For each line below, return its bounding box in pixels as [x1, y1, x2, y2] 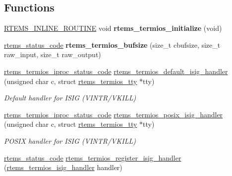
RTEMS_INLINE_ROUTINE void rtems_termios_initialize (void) [4, 23, 222, 33]
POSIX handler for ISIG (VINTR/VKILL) [4, 135, 136, 146]
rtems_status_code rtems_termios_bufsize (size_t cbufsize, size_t [4, 39, 221, 50]
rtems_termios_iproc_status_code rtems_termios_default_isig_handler [4, 66, 228, 76]
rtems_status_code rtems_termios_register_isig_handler [4, 152, 181, 163]
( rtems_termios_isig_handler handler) [4, 162, 122, 173]
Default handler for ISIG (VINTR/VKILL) [4, 92, 136, 103]
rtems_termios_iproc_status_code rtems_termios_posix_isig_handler [4, 109, 223, 119]
